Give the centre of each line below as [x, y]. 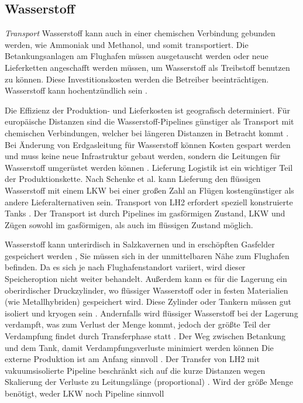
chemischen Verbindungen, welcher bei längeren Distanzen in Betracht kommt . [147, 132]
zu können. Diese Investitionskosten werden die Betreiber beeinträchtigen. [137, 79]
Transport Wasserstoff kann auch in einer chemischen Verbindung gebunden [140, 33]
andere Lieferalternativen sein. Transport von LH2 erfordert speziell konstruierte [149, 201]
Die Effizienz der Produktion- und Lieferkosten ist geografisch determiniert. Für [148, 110]
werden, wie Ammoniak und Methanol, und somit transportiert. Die [127, 44]
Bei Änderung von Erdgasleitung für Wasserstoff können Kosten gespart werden [148, 144]
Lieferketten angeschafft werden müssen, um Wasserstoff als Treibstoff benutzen [147, 67]
